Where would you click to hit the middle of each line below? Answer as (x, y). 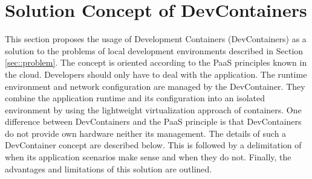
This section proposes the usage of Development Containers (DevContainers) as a (156, 39)
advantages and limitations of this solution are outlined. (109, 168)
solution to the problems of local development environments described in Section (154, 50)
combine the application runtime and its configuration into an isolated (135, 98)
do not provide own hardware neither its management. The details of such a (146, 133)
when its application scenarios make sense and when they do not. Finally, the (148, 157)
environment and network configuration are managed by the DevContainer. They (155, 86)
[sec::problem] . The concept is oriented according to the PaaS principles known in (156, 62)
